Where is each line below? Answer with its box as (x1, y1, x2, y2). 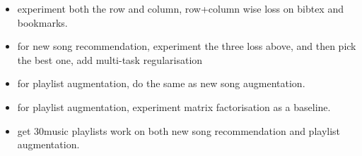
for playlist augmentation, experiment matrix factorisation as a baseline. (17, 99, 331, 114)
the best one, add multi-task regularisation (17, 52, 203, 67)
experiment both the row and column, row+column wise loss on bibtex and (17, 1, 344, 15)
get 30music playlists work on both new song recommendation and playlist (17, 123, 341, 138)
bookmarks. (17, 15, 68, 30)
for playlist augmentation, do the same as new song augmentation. (17, 76, 305, 91)
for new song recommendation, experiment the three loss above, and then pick (17, 39, 356, 53)
